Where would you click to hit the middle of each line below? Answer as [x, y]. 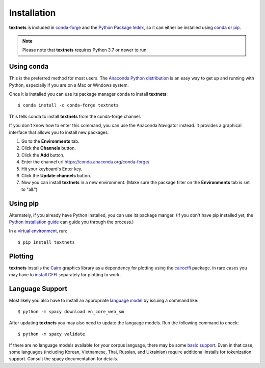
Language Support [38, 289]
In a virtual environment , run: [38, 231]
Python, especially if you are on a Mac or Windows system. [69, 85]
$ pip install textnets [46, 242]
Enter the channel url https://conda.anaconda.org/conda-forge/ [85, 162]
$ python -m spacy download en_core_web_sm [71, 312]
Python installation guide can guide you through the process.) [71, 222]
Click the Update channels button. [56, 175]
